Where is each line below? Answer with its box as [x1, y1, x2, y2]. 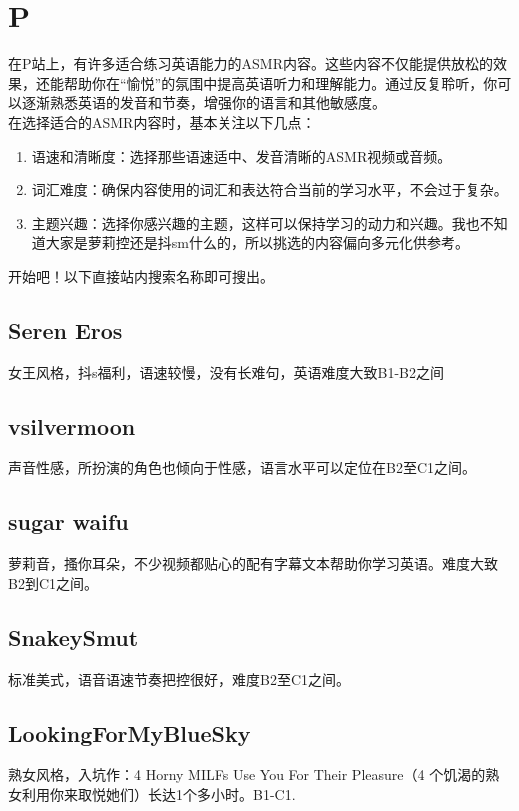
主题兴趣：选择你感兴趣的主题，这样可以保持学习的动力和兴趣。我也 [31, 212, 480, 233]
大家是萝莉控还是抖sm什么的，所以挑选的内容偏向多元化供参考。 [45, 232, 469, 253]
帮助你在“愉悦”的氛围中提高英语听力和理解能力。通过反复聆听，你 [63, 72, 498, 93]
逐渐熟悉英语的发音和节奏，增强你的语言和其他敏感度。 [21, 92, 386, 113]
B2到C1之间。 [8, 572, 99, 593]
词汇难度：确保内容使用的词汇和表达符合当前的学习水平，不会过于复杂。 [31, 179, 508, 200]
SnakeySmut [8, 621, 139, 652]
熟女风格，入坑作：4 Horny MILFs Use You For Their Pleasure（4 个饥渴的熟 [8, 764, 500, 785]
